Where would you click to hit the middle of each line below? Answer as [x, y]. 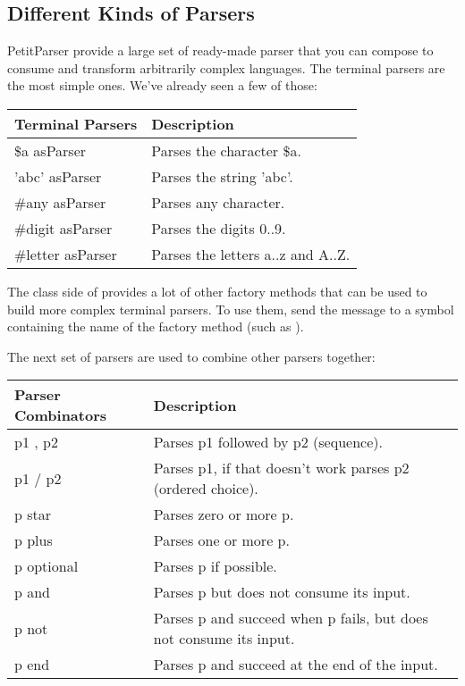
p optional [46, 566]
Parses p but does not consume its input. [282, 592]
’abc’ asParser [58, 176]
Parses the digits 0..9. [219, 228]
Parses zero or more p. [224, 514]
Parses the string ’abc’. [222, 176]
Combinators [61, 415]
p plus [34, 540]
